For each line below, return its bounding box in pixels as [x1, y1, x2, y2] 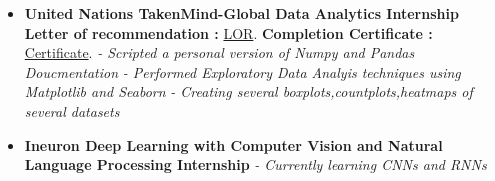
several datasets [24, 100, 120, 121]
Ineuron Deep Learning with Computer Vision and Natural [24, 134, 443, 155]
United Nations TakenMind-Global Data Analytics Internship [24, 3, 459, 23]
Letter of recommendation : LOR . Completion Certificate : [24, 22, 433, 43]
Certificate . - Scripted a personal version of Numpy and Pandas [24, 42, 415, 63]
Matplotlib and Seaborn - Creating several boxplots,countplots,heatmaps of [24, 81, 473, 102]
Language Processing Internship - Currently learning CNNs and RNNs [24, 154, 487, 175]
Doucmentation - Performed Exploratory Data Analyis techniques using [24, 61, 461, 82]
